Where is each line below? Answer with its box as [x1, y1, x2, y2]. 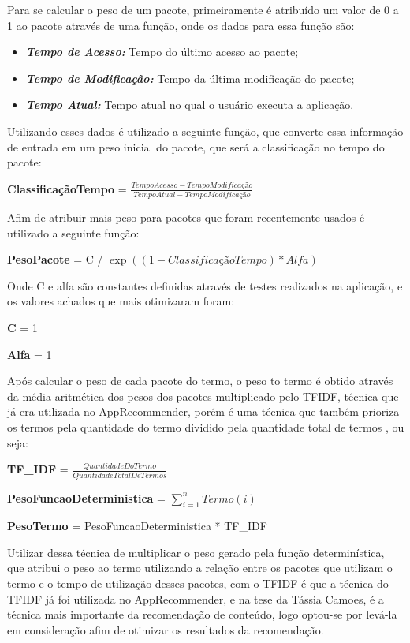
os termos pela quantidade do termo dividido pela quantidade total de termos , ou [7, 419, 404, 435]
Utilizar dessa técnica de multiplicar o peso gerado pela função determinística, [7, 544, 385, 560]
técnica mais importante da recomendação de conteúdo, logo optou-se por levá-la [7, 606, 397, 622]
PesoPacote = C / [7, 251, 103, 267]
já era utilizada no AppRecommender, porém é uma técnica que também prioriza [7, 403, 400, 420]
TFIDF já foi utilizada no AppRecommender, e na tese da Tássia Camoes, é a [7, 590, 384, 607]
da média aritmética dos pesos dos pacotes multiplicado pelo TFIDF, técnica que [7, 387, 399, 404]
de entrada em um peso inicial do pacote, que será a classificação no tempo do [7, 138, 385, 155]
